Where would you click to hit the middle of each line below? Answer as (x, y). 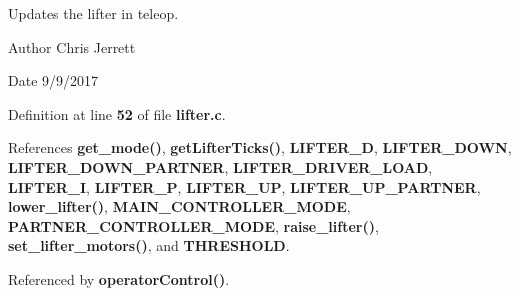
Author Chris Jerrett (72, 46)
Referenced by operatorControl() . (119, 278)
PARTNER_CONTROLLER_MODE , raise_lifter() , (193, 225)
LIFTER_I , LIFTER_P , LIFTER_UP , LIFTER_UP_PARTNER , (244, 186)
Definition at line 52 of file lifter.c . (117, 113)
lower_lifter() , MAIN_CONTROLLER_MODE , (179, 206)
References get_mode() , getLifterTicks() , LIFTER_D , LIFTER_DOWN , (260, 147)
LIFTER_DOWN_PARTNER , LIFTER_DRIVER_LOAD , (220, 166)
